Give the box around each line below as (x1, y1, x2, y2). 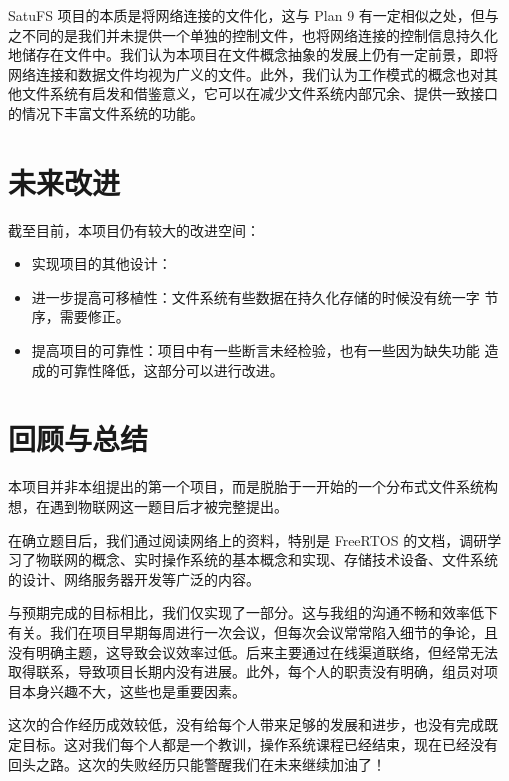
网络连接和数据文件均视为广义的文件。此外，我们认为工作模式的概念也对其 (8, 63, 498, 84)
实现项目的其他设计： (31, 253, 172, 274)
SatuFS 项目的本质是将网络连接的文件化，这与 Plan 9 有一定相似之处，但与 (8, 5, 499, 25)
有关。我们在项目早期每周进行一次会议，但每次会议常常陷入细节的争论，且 (8, 621, 498, 642)
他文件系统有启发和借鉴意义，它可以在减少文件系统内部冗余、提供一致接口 (8, 83, 498, 104)
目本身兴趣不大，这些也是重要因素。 (8, 680, 246, 701)
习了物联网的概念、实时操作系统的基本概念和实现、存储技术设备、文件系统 (8, 549, 498, 570)
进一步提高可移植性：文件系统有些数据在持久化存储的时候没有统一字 (31, 286, 480, 307)
